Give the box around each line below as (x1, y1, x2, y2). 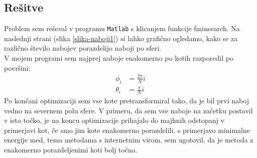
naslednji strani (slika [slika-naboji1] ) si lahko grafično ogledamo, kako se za (4, 33, 238, 43)
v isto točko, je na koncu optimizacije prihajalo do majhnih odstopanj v (4, 115, 224, 125)
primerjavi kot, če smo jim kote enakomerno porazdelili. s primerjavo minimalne (4, 124, 250, 135)
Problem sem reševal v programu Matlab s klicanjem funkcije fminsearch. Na (4, 23, 240, 34)
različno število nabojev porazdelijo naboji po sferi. (4, 43, 161, 53)
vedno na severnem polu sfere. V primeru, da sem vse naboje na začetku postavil (4, 105, 253, 115)
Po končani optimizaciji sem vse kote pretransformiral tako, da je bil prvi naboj (4, 95, 249, 105)
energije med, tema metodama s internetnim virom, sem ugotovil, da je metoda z (4, 134, 253, 145)
